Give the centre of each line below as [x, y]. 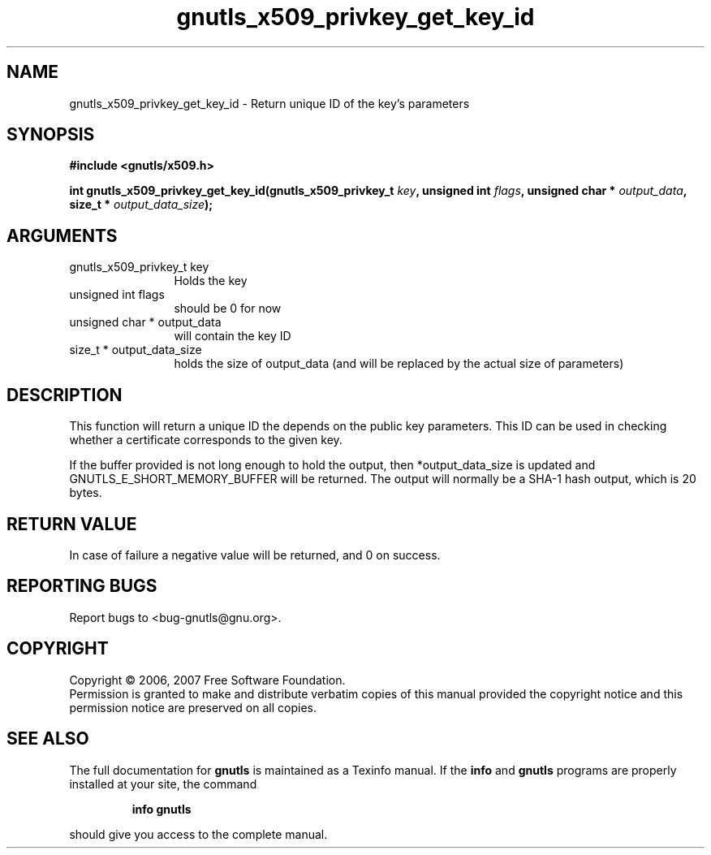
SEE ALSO [48, 739]
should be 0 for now [228, 309]
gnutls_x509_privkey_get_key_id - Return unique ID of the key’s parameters [269, 103]
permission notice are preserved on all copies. [193, 707]
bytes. [86, 493]
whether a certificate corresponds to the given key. [206, 440]
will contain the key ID [233, 336]
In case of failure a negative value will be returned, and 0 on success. [255, 555]
